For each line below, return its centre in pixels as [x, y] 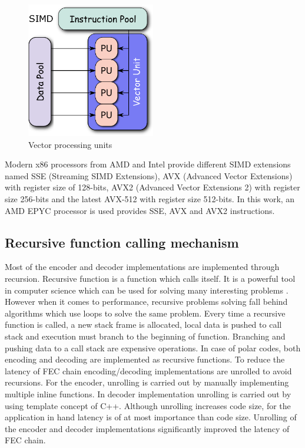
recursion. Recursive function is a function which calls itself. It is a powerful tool [150, 278]
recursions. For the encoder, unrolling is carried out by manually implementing [147, 382]
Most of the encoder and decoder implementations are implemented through [142, 267]
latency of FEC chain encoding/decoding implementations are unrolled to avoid [148, 370]
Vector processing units [70, 144]
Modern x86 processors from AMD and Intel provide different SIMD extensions [148, 164]
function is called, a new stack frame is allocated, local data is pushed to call [143, 325]
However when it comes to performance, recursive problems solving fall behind [146, 302]
